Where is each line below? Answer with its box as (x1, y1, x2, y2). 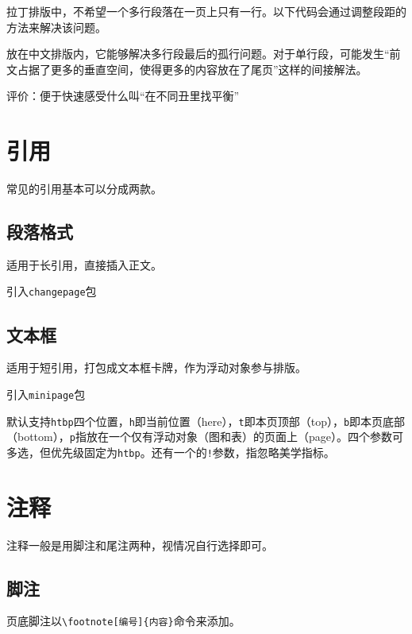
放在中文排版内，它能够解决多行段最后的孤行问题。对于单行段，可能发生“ (6, 45, 390, 62)
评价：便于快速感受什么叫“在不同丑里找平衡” (6, 87, 240, 104)
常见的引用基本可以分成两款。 (6, 180, 162, 197)
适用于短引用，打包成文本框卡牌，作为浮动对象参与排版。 (6, 359, 306, 376)
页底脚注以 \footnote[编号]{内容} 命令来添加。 (6, 613, 241, 629)
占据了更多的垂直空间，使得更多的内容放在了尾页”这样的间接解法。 (17, 60, 368, 77)
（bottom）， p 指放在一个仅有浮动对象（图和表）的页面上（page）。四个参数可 (6, 428, 403, 445)
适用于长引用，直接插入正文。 (6, 256, 162, 273)
